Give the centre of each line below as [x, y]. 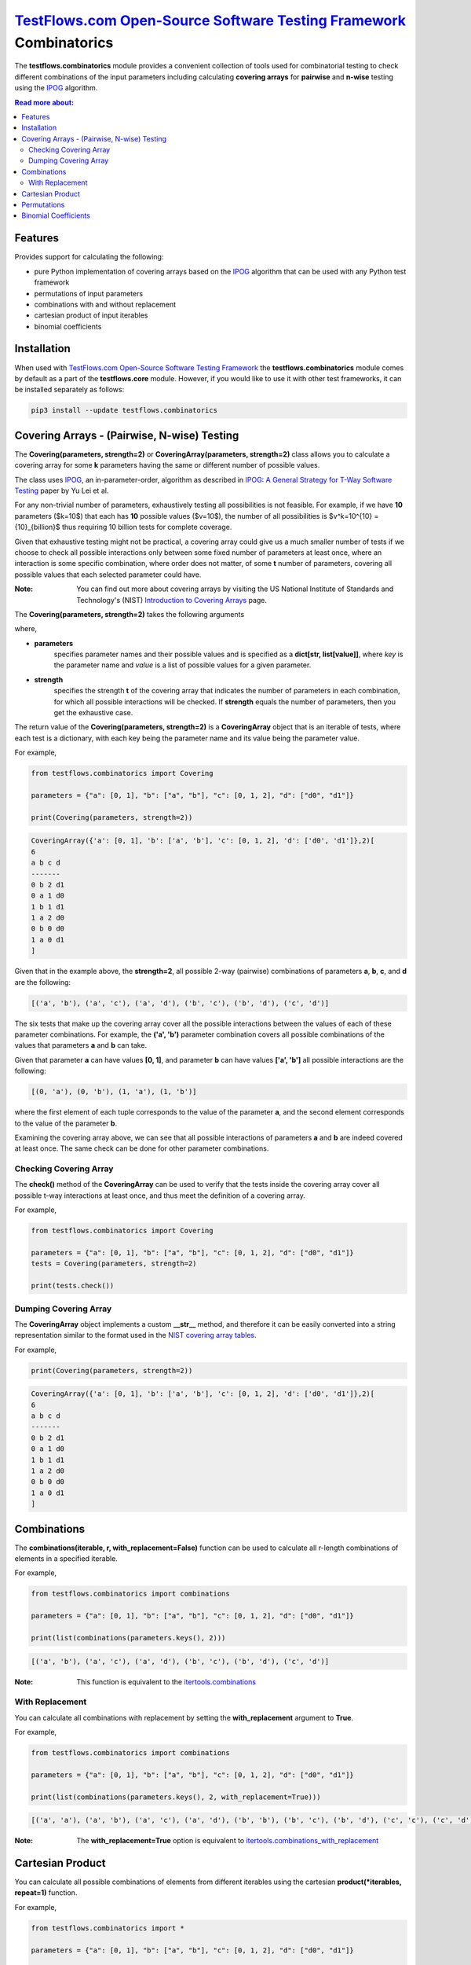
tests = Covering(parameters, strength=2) [114, 1264]
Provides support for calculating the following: [89, 257]
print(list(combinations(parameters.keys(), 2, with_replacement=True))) [176, 1797]
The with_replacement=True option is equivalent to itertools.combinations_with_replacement [228, 1841]
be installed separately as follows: [69, 390]
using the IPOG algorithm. [56, 88]
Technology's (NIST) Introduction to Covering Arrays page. [172, 600]
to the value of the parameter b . [66, 1123]
